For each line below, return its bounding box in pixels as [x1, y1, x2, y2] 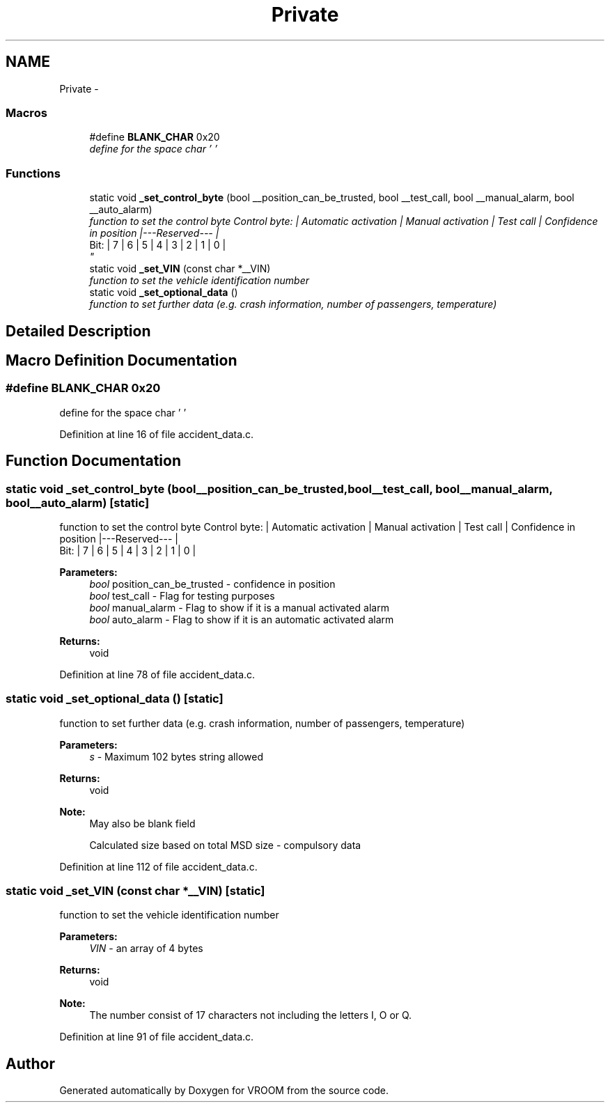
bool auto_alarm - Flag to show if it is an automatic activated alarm [89, 613, 394, 625]
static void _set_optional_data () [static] [6, 692, 224, 706]
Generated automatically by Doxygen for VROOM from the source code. [59, 1084, 389, 1097]
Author [6, 1054, 55, 1072]
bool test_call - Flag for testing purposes [89, 589, 275, 602]
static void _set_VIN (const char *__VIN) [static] [6, 884, 265, 898]
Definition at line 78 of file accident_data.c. [59, 668, 256, 680]
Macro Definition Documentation [6, 351, 237, 369]
